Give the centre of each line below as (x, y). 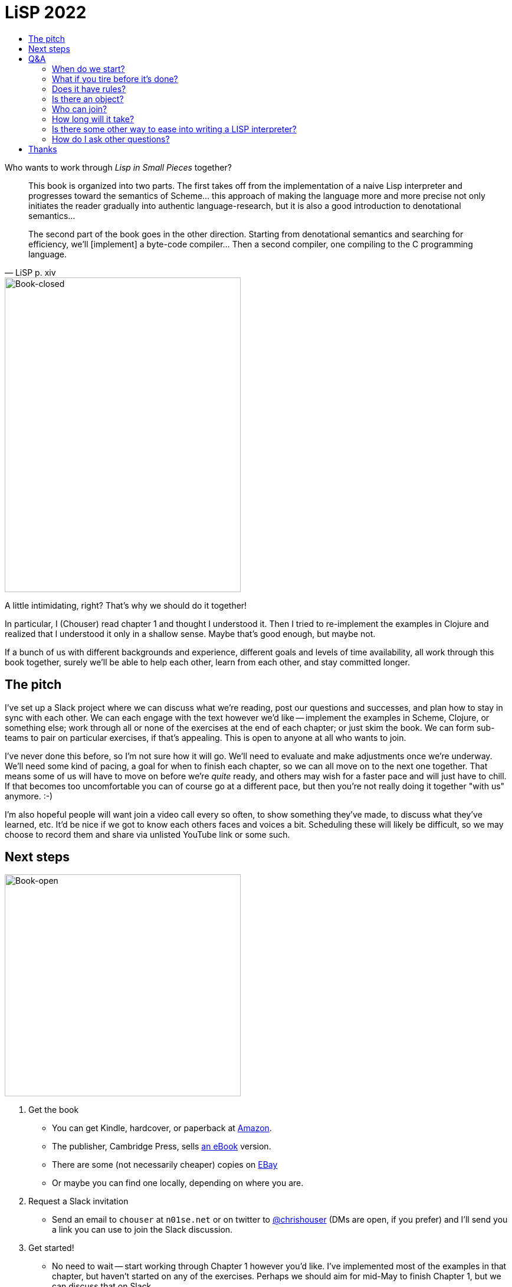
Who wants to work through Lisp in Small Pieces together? (118, 167)
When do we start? (88, 68)
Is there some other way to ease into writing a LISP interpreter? (174, 129)
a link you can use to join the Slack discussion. (142, 1230)
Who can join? (80, 109)
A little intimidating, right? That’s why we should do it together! (126, 605)
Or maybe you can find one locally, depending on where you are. (178, 1183)
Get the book (54, 1110)
